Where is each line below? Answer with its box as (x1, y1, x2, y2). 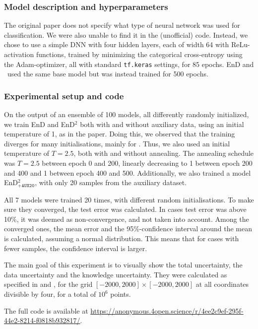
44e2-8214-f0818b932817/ (4, 315, 80, 326)
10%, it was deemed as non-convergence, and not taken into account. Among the (4, 213, 249, 224)
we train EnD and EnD (4, 119, 75, 129)
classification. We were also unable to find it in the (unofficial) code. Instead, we (4, 29, 248, 40)
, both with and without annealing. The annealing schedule (73, 148, 254, 158)
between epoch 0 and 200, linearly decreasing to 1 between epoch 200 (42, 158, 253, 168)
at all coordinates (195, 279, 249, 289)
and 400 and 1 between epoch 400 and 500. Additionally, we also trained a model (4, 167, 251, 178)
